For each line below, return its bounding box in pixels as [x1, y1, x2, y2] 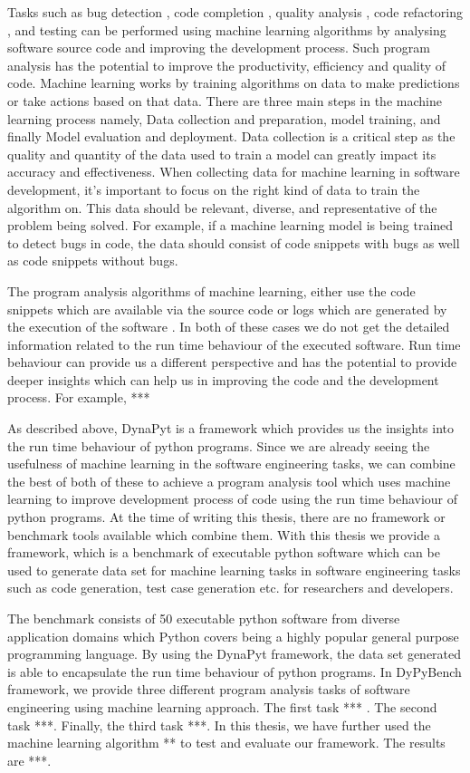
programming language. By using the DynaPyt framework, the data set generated [7, 644, 462, 663]
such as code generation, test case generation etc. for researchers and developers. [7, 578, 454, 597]
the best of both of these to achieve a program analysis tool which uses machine [7, 471, 451, 490]
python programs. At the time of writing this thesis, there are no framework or [7, 507, 446, 527]
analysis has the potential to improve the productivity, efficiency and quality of [7, 55, 446, 74]
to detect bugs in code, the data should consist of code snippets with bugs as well [7, 233, 460, 252]
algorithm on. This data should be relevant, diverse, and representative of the [7, 198, 437, 217]
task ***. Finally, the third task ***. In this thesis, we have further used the [7, 715, 431, 734]
